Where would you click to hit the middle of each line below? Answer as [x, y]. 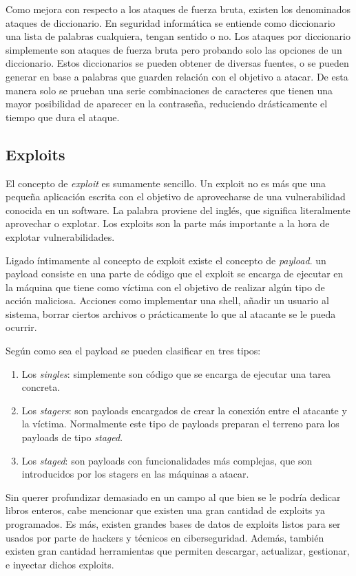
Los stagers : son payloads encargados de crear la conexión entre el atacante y [184, 410]
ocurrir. [21, 327]
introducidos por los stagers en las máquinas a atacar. [135, 474]
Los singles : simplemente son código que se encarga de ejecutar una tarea [176, 373]
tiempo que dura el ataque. [63, 117]
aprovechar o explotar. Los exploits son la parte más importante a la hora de [168, 223]
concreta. [41, 387]
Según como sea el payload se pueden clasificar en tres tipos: [133, 351]
